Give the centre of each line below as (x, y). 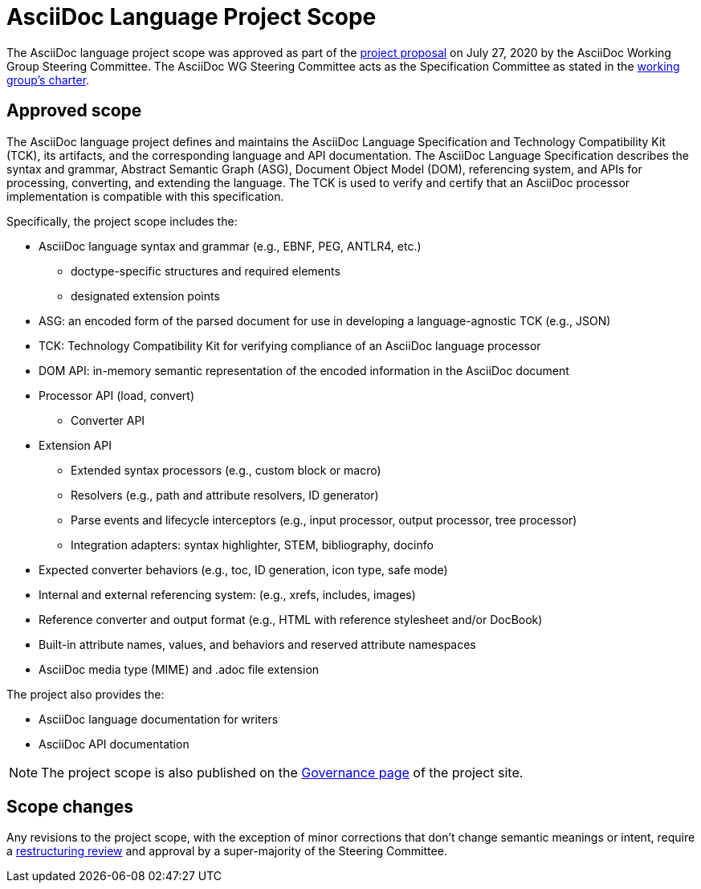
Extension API (75, 445)
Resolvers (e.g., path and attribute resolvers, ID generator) (225, 495)
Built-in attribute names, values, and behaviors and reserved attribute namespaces (257, 644)
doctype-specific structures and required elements (206, 271)
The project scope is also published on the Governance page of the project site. (282, 772)
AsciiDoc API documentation (114, 744)
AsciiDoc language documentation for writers (159, 719)
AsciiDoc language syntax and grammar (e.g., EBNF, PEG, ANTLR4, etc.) (230, 246)
